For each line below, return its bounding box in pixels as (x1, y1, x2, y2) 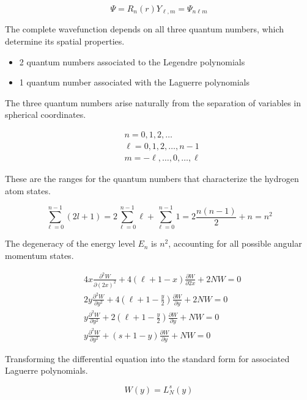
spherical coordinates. (5, 108, 86, 121)
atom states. (5, 184, 51, 197)
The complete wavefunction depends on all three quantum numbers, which (5, 23, 284, 35)
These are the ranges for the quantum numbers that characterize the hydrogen (5, 172, 299, 185)
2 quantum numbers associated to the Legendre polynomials (19, 55, 245, 68)
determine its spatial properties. (5, 35, 125, 48)
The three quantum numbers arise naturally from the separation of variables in (5, 96, 301, 109)
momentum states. (5, 249, 74, 262)
